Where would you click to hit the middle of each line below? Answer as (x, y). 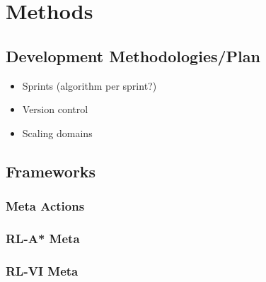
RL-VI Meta (42, 270)
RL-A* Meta (43, 238)
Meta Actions (45, 206)
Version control (55, 109)
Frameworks (51, 171)
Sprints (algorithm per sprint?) (89, 85)
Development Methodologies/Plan (133, 55)
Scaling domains (57, 133)
